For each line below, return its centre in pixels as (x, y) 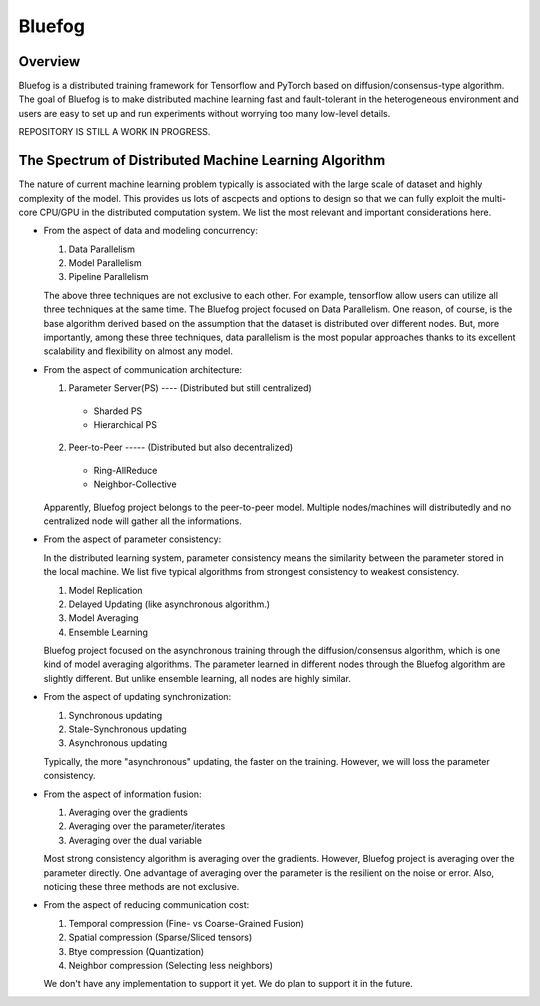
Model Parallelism (105, 263)
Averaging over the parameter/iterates (147, 826)
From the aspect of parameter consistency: (132, 539)
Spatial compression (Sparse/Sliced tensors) (160, 937)
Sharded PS (118, 411)
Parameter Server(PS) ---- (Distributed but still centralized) (190, 388)
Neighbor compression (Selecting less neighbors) (171, 965)
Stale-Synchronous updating (127, 729)
